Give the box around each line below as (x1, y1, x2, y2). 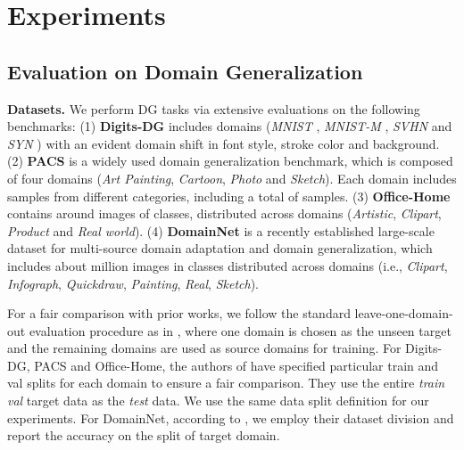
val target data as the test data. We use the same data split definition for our (7, 391, 429, 410)
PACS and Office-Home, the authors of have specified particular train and (34, 356, 439, 374)
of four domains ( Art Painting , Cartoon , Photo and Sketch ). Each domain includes (7, 168, 457, 187)
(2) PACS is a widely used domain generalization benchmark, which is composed (7, 151, 453, 170)
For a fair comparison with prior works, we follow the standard (7, 304, 351, 323)
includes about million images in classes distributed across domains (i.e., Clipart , (7, 256, 448, 274)
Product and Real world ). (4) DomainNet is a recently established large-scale (7, 221, 435, 240)
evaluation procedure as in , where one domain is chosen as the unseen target (29, 321, 452, 340)
